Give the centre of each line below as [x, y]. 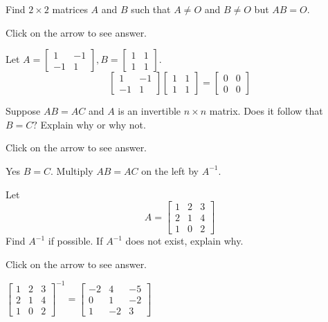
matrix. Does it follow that [266, 111]
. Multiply [72, 170]
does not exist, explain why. [184, 241]
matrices [70, 9]
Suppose [23, 111]
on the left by [170, 170]
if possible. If [75, 241]
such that [151, 9]
